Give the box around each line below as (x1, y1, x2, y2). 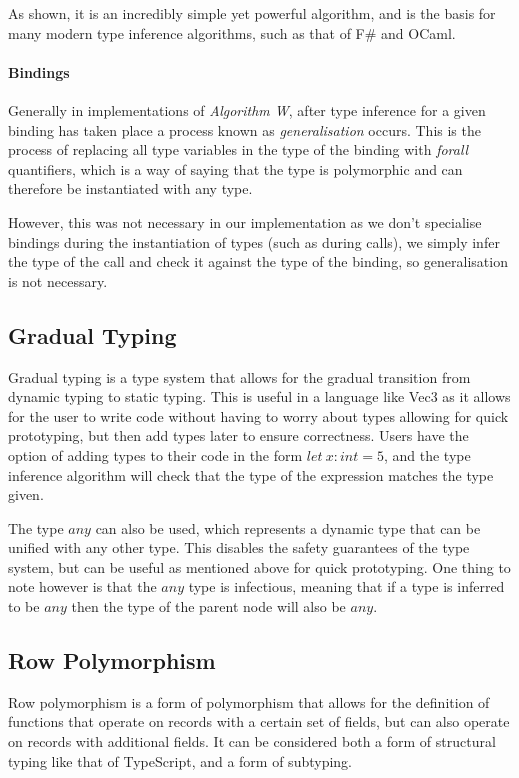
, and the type (383, 444, 471, 465)
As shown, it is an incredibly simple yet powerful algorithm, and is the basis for (8, 3, 496, 23)
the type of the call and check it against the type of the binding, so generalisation (8, 251, 508, 272)
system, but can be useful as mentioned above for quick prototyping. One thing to (8, 556, 511, 577)
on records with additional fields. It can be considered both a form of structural (8, 731, 496, 752)
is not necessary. (8, 270, 108, 291)
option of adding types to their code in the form (8, 444, 303, 465)
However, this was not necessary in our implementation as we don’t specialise (8, 211, 482, 232)
